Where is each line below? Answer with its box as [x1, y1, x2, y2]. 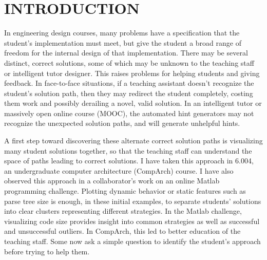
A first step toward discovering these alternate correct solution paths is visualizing [4, 135, 263, 146]
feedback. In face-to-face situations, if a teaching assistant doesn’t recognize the [4, 78, 254, 88]
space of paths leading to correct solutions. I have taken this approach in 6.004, [4, 155, 254, 166]
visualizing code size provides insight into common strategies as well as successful [4, 215, 260, 226]
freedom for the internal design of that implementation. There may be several [4, 47, 248, 58]
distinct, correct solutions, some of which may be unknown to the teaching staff [4, 57, 254, 68]
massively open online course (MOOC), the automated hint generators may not [4, 107, 254, 118]
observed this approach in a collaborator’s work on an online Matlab [4, 175, 220, 186]
